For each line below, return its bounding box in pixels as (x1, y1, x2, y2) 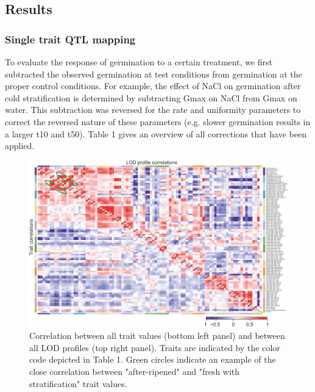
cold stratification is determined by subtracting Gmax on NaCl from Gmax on (5, 91, 297, 104)
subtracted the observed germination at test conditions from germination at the (5, 67, 302, 80)
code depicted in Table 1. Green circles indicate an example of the (29, 353, 276, 366)
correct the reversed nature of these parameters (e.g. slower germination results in (5, 115, 311, 128)
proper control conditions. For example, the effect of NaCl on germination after (5, 79, 301, 92)
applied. (5, 139, 35, 152)
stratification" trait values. (29, 377, 127, 390)
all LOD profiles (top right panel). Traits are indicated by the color (29, 341, 280, 354)
